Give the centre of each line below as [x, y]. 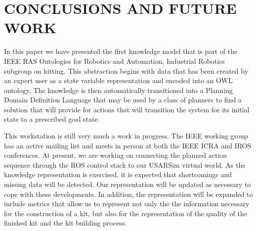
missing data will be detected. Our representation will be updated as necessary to [128, 184]
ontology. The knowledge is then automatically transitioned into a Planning [118, 90]
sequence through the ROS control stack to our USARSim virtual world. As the [125, 164]
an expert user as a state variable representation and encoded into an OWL [118, 80]
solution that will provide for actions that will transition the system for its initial [127, 109]
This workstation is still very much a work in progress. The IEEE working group [126, 136]
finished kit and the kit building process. [65, 223]
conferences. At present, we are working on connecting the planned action [116, 155]
